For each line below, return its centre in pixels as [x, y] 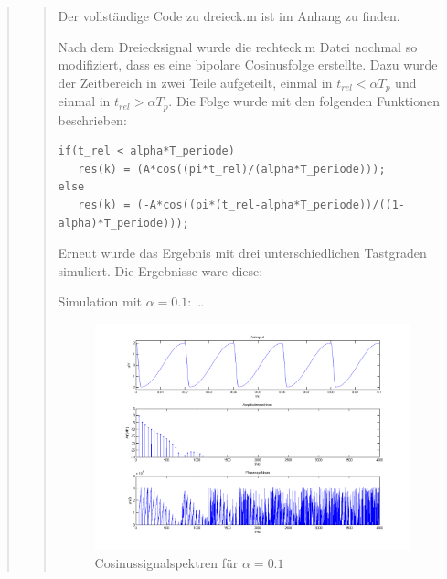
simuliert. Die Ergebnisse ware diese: [160, 270]
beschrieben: [92, 119]
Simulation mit [100, 301]
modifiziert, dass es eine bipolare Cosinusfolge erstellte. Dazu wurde [248, 64]
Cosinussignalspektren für [166, 562]
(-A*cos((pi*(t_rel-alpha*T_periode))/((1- [271, 205]
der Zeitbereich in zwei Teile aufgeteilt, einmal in [195, 82]
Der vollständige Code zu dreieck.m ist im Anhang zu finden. [229, 16]
